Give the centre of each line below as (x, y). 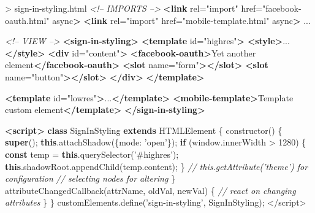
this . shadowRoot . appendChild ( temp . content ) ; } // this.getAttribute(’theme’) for (157, 166)
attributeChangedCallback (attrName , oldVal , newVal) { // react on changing (150, 190)
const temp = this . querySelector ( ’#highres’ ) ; (92, 154)
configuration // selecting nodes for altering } (90, 178)
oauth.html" (27, 20)
